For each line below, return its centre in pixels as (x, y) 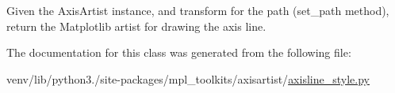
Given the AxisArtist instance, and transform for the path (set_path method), (198, 10)
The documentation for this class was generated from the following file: (179, 52)
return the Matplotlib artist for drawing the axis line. (136, 26)
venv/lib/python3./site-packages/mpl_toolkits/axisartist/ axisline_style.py (188, 78)
